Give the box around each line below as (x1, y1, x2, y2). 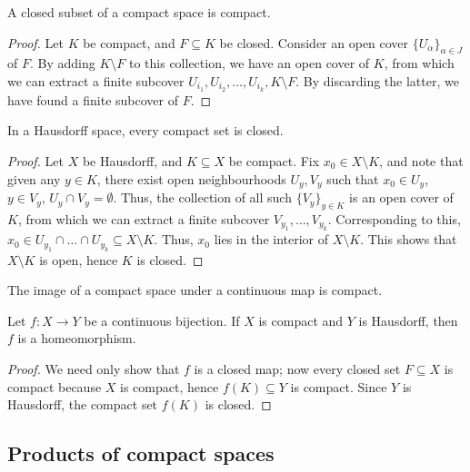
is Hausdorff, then (358, 310, 458, 329)
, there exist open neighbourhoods (96, 169, 286, 188)
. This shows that (360, 230, 457, 249)
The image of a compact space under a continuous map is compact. (7, 280, 383, 300)
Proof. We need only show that (7, 359, 180, 379)
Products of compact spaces (7, 439, 275, 467)
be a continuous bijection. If (84, 310, 240, 329)
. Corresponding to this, (327, 209, 461, 228)
